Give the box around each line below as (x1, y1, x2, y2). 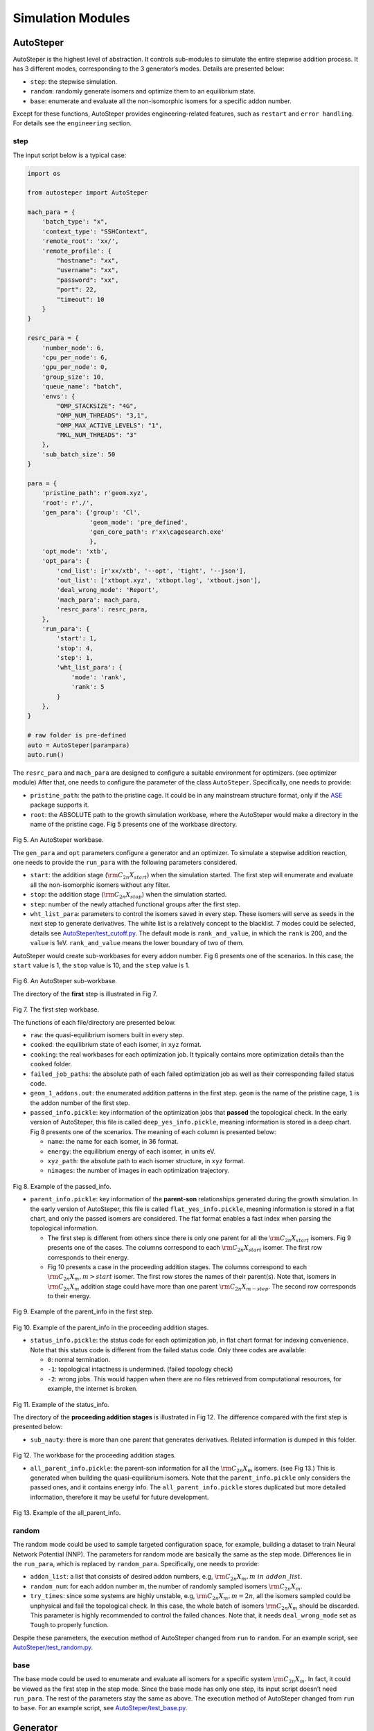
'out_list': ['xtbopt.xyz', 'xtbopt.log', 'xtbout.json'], (56, 576, 262, 584)
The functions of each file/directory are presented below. (12, 1018, 176, 1026)
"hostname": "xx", (56, 257, 119, 264)
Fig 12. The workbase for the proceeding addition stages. (12, 1451, 177, 1460)
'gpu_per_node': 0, (42, 364, 109, 371)
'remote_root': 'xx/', (42, 237, 119, 245)
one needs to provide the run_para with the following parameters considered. (12, 859, 238, 867)
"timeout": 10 (56, 295, 105, 303)
